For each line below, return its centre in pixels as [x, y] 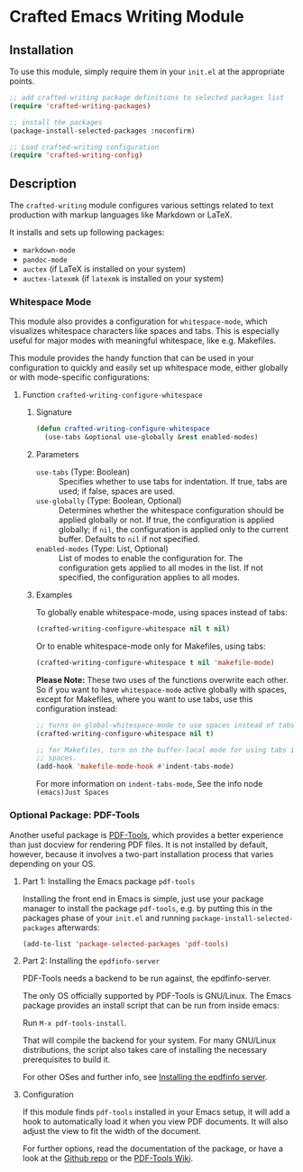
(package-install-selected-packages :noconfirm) [102, 131]
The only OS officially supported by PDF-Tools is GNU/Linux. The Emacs [156, 996]
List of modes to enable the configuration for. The [151, 558]
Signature [54, 412]
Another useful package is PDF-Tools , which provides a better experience [147, 835]
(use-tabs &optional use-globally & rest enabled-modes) [151, 438]
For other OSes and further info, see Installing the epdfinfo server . [145, 1077]
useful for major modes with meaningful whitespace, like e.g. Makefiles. [143, 341]
